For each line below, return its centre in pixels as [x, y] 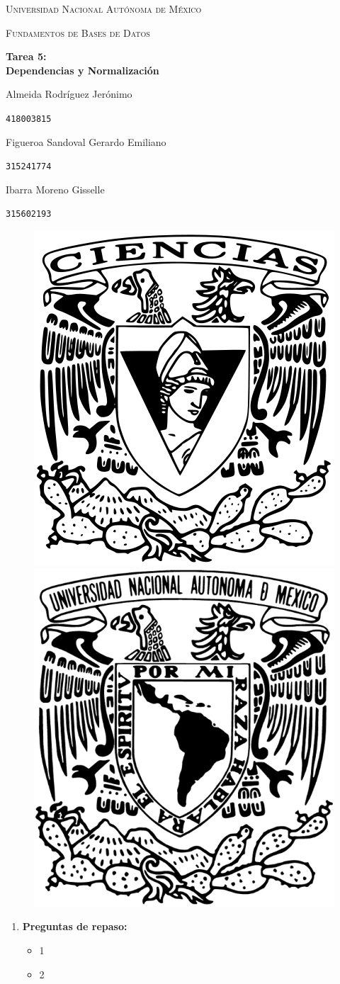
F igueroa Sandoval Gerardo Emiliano [86, 141]
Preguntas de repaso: [75, 926]
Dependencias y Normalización [83, 70]
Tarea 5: [26, 56]
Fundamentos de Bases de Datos [78, 32]
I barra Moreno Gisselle [55, 189]
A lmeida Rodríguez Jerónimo [69, 94]
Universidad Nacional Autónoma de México [104, 9]
